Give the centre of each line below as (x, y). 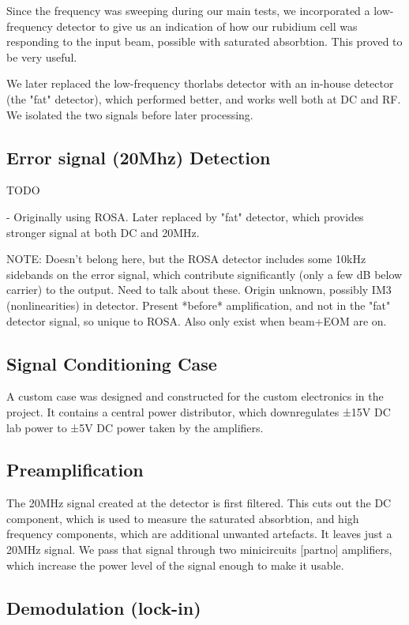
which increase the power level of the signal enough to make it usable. (175, 565)
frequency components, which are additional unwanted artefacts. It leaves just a (199, 534)
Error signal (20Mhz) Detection (139, 157)
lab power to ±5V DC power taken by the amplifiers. (135, 427)
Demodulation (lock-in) (104, 607)
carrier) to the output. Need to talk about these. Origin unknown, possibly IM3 (199, 290)
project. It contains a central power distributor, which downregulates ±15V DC (199, 411)
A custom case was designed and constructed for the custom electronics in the (195, 396)
